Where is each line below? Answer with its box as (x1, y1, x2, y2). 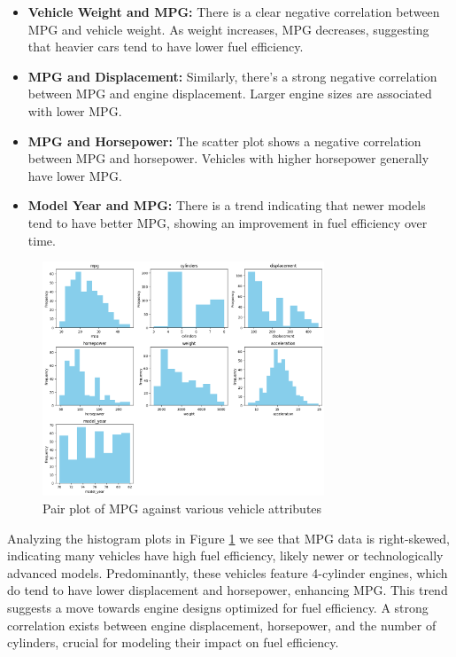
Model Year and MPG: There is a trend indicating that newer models (27, 196, 426, 215)
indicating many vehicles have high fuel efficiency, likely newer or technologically (7, 546, 444, 565)
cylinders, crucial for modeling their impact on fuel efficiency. (7, 633, 339, 652)
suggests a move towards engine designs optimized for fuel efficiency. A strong (7, 598, 429, 616)
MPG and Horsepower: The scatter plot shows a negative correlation (27, 131, 421, 150)
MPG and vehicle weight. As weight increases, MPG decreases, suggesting (27, 20, 429, 38)
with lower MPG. (27, 101, 122, 120)
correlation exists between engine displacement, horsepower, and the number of (7, 615, 437, 634)
